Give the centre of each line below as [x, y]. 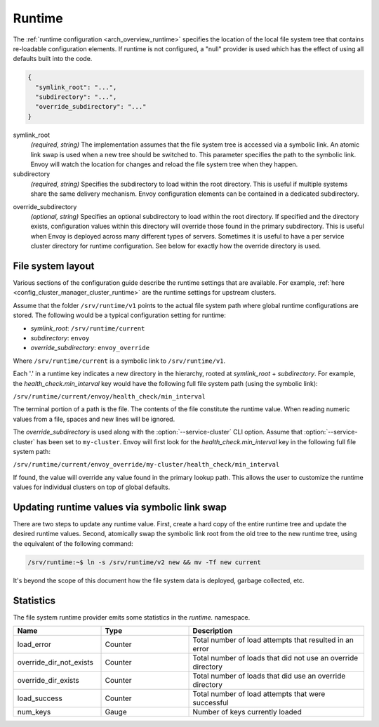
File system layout [54, 266]
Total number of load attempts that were [259, 694]
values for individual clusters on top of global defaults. [92, 487]
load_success [40, 698]
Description [213, 631]
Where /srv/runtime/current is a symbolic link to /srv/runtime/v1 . [119, 361]
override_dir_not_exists [55, 662]
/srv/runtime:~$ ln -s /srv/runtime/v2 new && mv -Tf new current [144, 562]
